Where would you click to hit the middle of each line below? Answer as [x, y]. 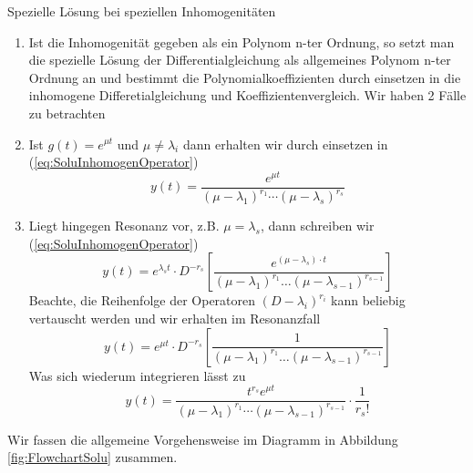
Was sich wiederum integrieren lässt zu [137, 375]
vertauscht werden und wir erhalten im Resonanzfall [175, 319]
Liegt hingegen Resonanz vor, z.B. [124, 226]
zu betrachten [67, 113]
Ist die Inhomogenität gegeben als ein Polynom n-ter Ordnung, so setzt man [242, 41]
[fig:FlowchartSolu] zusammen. [93, 457]
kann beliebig [368, 300]
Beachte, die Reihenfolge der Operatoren [142, 300]
